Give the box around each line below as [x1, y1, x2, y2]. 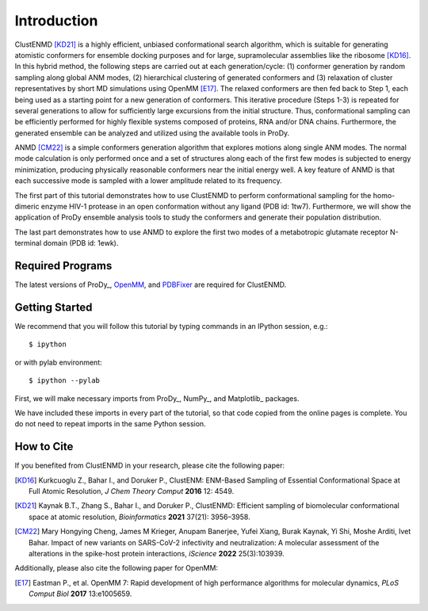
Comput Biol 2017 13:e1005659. [29, 589, 132, 598]
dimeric [14, 202, 40, 212]
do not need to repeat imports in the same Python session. [14, 419, 206, 429]
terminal [14, 239, 42, 248]
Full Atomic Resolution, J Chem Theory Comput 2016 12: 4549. [29, 487, 234, 496]
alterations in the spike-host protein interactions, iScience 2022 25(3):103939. [29, 548, 285, 558]
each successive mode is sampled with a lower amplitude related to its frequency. [14, 176, 282, 185]
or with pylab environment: [14, 357, 102, 367]
